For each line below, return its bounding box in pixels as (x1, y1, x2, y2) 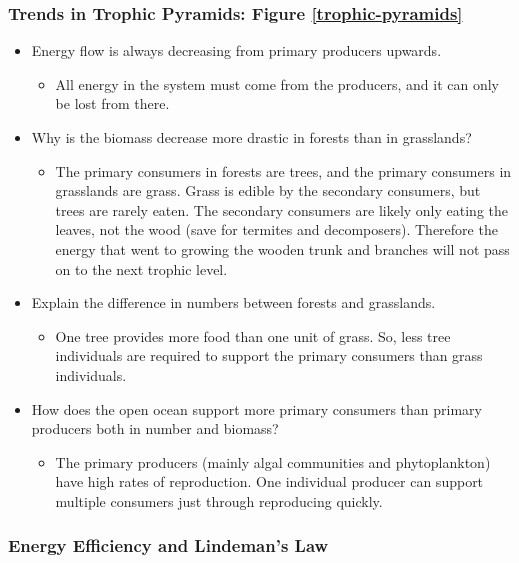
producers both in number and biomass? (31, 418, 279, 439)
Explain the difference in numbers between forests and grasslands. (31, 292, 436, 313)
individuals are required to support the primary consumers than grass (55, 345, 483, 366)
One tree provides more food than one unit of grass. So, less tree (55, 325, 451, 346)
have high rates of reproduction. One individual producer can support (55, 471, 484, 492)
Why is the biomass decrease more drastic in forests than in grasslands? (31, 127, 472, 147)
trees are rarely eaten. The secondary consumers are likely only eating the (55, 199, 509, 220)
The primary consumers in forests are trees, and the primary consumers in (55, 160, 512, 181)
